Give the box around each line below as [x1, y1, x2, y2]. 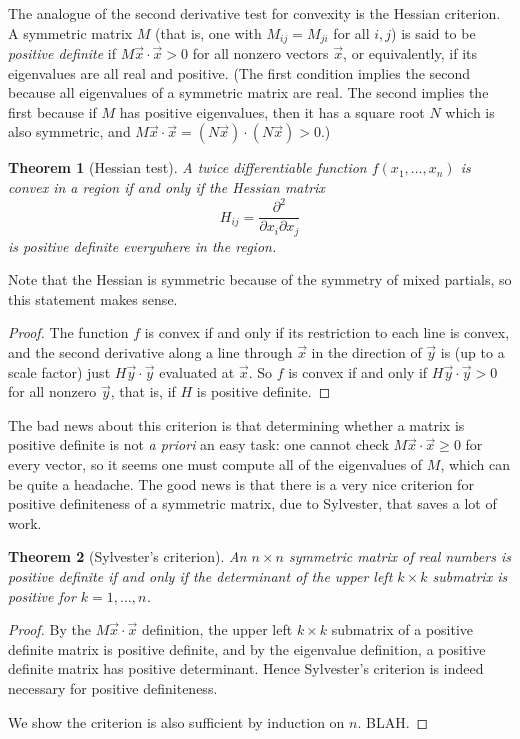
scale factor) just [8, 361, 111, 382]
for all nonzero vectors [192, 43, 329, 64]
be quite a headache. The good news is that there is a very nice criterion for [8, 473, 474, 494]
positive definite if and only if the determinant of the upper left [8, 565, 393, 586]
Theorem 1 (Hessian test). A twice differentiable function [8, 157, 367, 178]
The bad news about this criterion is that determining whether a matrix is [8, 414, 465, 435]
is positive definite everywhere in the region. [8, 235, 277, 256]
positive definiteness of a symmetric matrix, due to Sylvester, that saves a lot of [8, 493, 497, 514]
